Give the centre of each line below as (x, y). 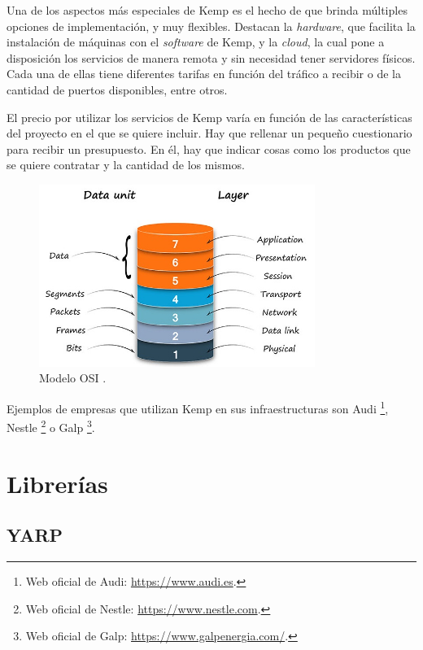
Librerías (57, 483)
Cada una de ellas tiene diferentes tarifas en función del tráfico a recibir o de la (204, 74)
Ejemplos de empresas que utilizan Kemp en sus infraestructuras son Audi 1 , (198, 407)
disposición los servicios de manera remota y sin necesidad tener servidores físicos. (211, 57)
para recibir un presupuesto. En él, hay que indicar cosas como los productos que (209, 148)
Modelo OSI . (73, 378)
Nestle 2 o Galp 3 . (51, 426)
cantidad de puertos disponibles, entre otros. (117, 89)
